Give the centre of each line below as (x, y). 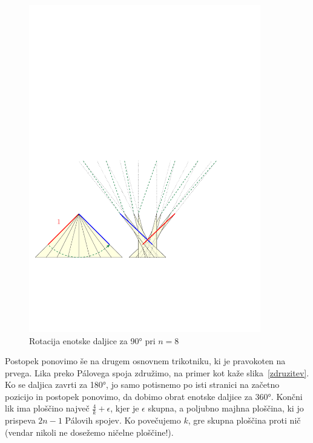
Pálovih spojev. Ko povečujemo (123, 420)
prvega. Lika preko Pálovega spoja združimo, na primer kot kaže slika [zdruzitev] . (157, 372)
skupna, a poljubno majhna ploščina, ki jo (226, 408)
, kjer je (125, 408)
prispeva (20, 420)
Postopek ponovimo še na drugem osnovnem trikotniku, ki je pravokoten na (145, 361)
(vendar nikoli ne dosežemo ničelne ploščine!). (89, 432)
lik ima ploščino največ (47, 408)
